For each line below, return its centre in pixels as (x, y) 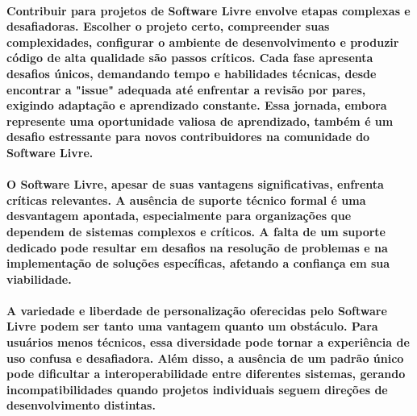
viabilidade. (39, 279)
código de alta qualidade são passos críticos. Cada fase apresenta (190, 58)
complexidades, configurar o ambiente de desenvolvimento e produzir (203, 42)
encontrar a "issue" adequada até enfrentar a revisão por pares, (186, 89)
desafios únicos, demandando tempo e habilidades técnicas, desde (192, 73)
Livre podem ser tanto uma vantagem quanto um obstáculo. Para (192, 326)
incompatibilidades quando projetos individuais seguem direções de (197, 389)
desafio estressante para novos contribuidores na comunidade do (188, 137)
